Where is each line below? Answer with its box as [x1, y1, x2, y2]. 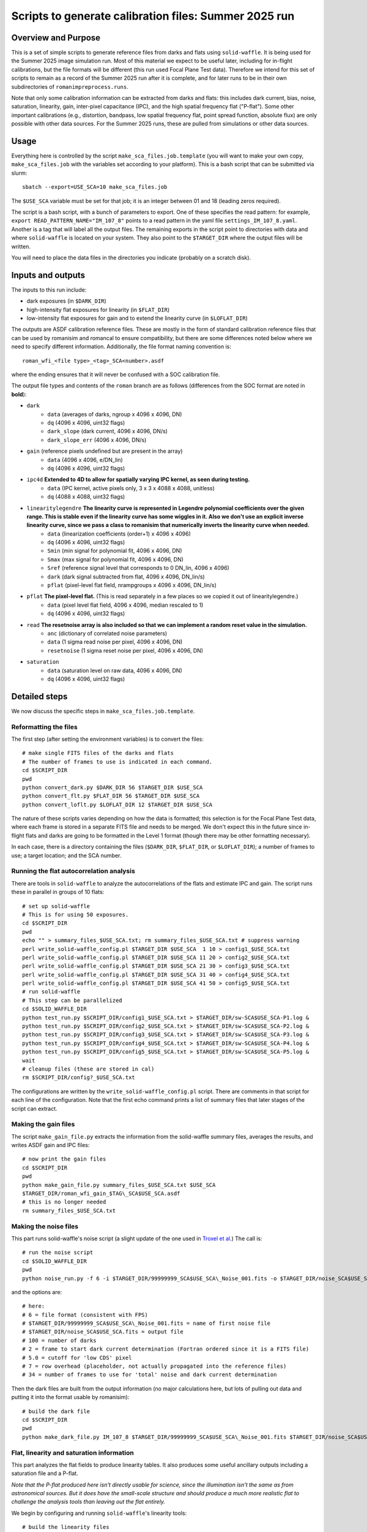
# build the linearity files [22, 1523, 109, 1531]
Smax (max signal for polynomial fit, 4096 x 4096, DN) [47, 555, 183, 563]
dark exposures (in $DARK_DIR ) [26, 297, 106, 305]
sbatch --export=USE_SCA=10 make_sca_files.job [22, 184, 168, 191]
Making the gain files [11, 1120, 75, 1129]
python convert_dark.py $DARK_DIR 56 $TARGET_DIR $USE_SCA [22, 784, 203, 791]
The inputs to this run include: [11, 286, 87, 294]
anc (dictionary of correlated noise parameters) [47, 629, 168, 637]
